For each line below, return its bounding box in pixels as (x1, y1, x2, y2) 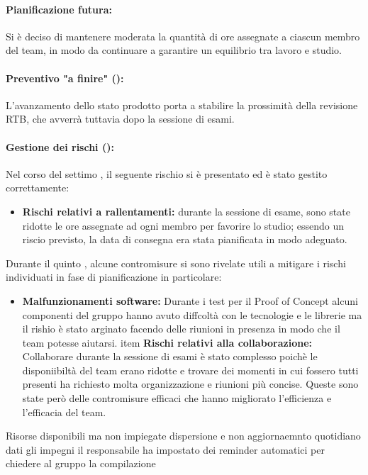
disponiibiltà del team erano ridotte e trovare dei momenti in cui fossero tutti (22, 362, 359, 377)
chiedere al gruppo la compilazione (6, 456, 156, 471)
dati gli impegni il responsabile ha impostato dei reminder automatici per (6, 442, 325, 457)
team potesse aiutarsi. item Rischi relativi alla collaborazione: (22, 335, 312, 350)
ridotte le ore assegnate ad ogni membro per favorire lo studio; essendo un (22, 218, 345, 233)
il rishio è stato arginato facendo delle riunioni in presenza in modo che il (22, 321, 340, 336)
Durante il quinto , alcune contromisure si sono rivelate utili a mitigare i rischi (6, 255, 346, 270)
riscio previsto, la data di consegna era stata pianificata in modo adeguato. (22, 232, 347, 247)
